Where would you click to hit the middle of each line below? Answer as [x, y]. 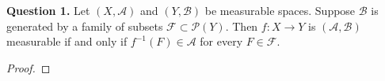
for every [221, 41]
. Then [242, 26]
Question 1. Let [48, 10]
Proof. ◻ [29, 67]
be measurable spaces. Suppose [280, 10]
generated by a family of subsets [85, 26]
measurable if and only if [67, 41]
